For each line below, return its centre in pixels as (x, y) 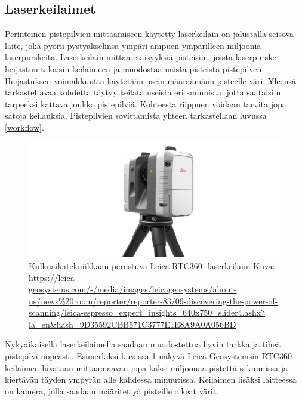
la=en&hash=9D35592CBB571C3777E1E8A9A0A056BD (132, 324)
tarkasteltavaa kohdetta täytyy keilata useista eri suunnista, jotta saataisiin (143, 92)
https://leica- (53, 277)
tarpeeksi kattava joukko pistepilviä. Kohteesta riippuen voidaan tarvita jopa (146, 104)
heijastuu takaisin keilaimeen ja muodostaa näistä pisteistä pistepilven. (135, 68)
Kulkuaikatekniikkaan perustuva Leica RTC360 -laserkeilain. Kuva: (152, 265)
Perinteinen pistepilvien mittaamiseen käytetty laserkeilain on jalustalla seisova (150, 34)
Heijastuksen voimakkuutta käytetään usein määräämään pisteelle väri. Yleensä (151, 80)
